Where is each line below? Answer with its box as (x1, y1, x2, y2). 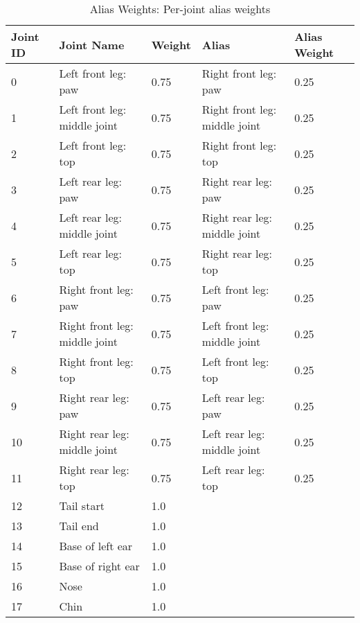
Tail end (59, 518, 99, 534)
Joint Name (59, 36, 125, 53)
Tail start (59, 498, 105, 514)
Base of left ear (59, 538, 133, 554)
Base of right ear (59, 558, 140, 574)
